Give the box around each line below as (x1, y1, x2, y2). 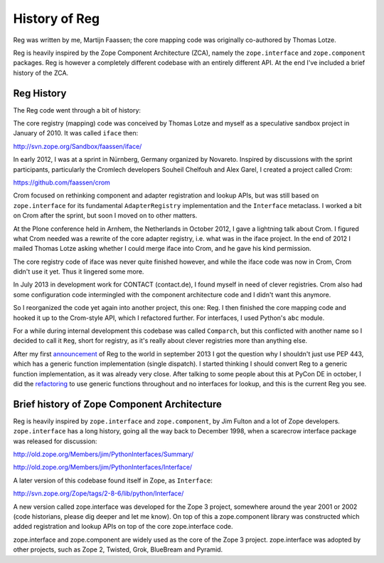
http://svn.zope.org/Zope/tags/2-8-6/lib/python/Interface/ (13, 489, 184, 498)
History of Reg (13, 11, 100, 26)
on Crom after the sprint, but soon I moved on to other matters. (13, 211, 198, 220)
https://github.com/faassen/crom (13, 178, 110, 187)
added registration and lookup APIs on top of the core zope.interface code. (13, 522, 233, 531)
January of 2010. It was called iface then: (13, 129, 139, 138)
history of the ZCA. (13, 68, 69, 77)
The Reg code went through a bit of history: (13, 105, 142, 114)
